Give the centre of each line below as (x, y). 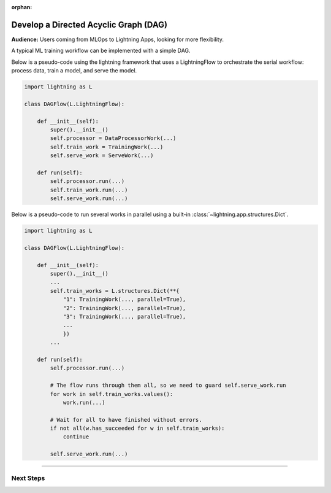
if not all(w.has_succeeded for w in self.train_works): (137, 429)
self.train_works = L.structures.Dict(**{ (115, 291)
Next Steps (28, 478)
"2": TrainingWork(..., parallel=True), (124, 308)
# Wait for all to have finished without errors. (126, 420)
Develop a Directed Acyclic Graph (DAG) (89, 25)
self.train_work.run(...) (89, 190)
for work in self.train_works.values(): (112, 394)
